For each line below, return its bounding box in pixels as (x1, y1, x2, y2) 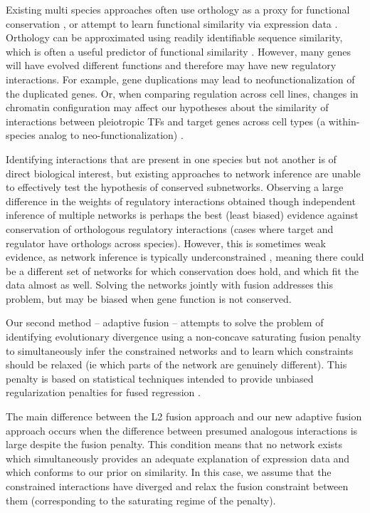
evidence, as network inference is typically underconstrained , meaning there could (6, 249, 364, 264)
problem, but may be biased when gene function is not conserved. (6, 291, 292, 306)
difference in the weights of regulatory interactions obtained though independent (6, 193, 356, 208)
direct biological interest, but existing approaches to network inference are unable (6, 165, 361, 180)
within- (328, 113, 360, 128)
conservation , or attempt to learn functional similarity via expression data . (6, 16, 338, 31)
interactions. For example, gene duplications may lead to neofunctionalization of (6, 71, 355, 86)
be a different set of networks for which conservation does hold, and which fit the (6, 263, 359, 278)
